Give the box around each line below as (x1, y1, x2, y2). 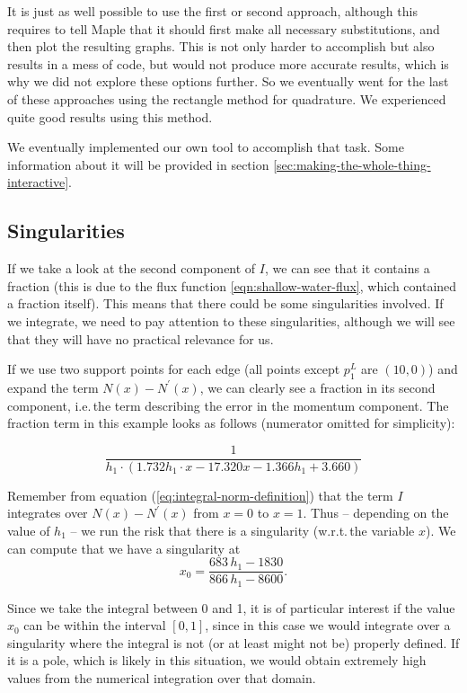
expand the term (7, 378, 99, 396)
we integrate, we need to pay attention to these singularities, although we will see (7, 311, 455, 330)
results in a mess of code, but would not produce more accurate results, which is (7, 54, 449, 73)
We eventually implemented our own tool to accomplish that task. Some (7, 138, 404, 156)
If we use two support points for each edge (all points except (7, 360, 340, 378)
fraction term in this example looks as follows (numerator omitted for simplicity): (7, 413, 455, 432)
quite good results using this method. (7, 107, 213, 126)
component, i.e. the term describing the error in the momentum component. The (7, 395, 449, 414)
